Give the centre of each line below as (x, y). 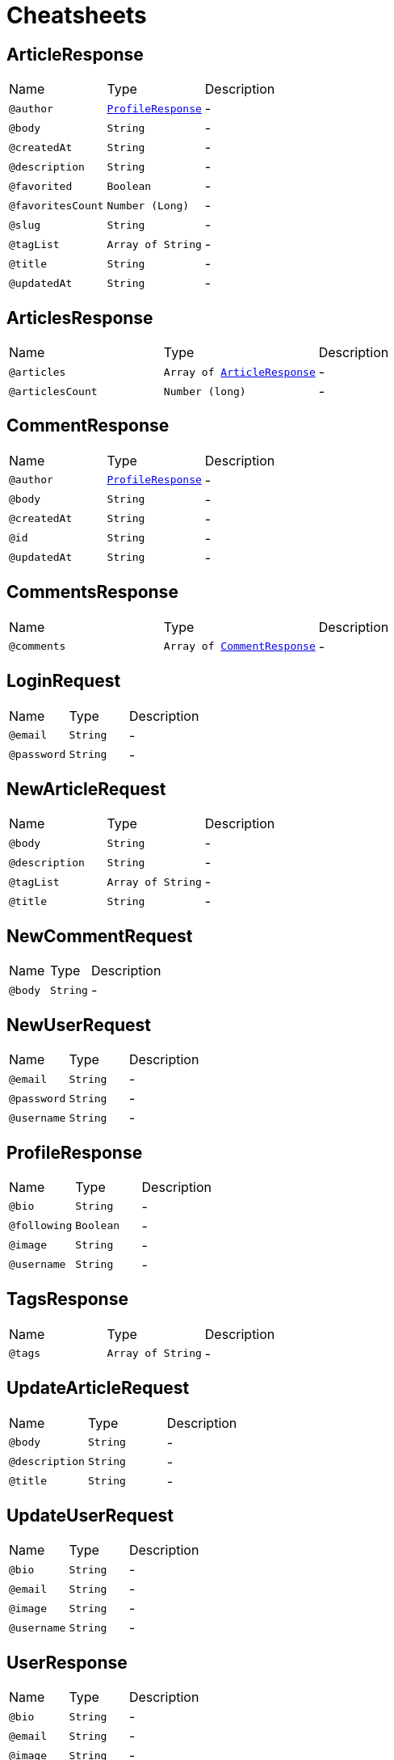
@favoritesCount (57, 205)
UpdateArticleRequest (98, 1388)
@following (41, 1226)
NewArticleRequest (86, 789)
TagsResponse (67, 1299)
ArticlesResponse (80, 318)
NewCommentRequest (100, 936)
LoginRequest (64, 681)
